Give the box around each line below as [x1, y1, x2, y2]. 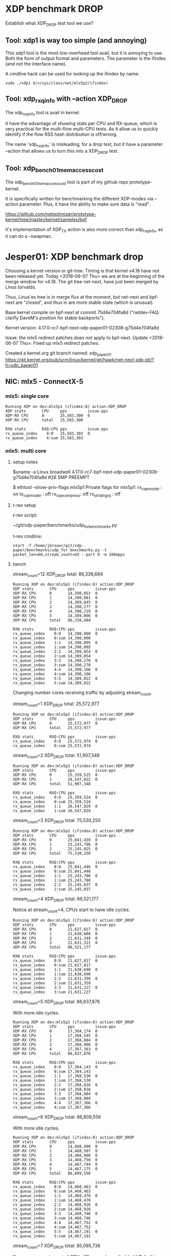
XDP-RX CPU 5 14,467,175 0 [12, 1166, 98, 1171]
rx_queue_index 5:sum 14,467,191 [12, 1233, 91, 1239]
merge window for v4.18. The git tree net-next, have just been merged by [5, 279, 159, 285]
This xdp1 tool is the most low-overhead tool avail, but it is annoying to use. [5, 50, 163, 56]
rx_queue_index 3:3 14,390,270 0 [12, 658, 98, 664]
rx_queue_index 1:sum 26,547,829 [12, 808, 91, 813]
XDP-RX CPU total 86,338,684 [12, 618, 91, 623]
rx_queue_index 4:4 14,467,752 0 [12, 1220, 98, 1225]
